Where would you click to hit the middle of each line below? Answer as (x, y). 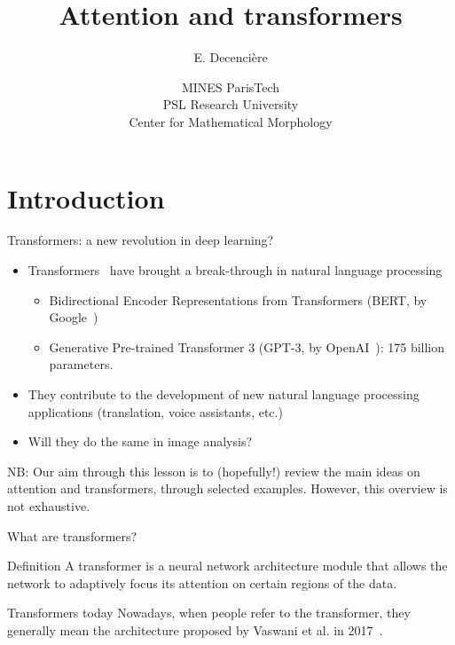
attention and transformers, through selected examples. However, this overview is (227, 488)
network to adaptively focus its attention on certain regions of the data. (202, 582)
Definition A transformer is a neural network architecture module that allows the (227, 566)
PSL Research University (231, 104)
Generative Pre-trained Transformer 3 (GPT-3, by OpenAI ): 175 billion (247, 346)
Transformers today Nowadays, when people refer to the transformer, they (209, 613)
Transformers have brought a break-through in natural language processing (235, 270)
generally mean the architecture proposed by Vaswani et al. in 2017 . (195, 629)
